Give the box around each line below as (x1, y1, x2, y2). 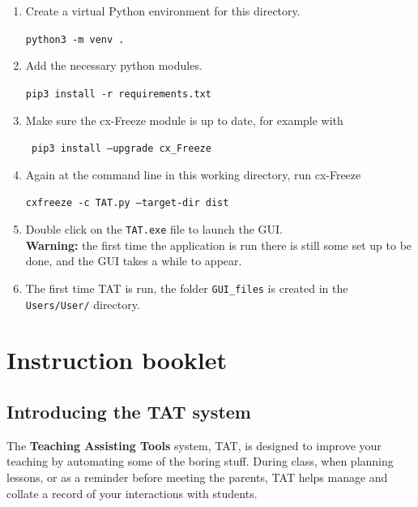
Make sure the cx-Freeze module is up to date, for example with (25, 111, 343, 128)
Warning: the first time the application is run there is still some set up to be (25, 236, 412, 253)
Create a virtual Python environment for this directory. (25, 2, 301, 19)
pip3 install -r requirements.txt (25, 88, 211, 100)
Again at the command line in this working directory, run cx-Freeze (25, 165, 361, 183)
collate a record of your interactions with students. (6, 484, 258, 501)
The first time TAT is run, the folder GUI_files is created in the (25, 279, 348, 296)
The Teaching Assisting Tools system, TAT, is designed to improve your (6, 436, 382, 453)
